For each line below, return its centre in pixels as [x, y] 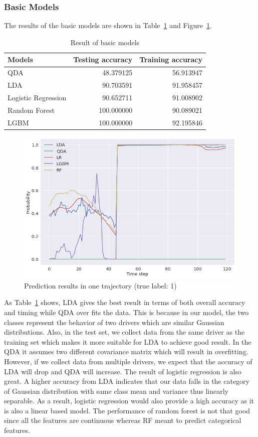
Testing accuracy [103, 59]
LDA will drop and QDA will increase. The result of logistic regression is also [123, 371]
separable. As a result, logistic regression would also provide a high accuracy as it [129, 401]
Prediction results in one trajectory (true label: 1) [100, 285]
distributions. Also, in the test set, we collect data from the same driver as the [124, 332]
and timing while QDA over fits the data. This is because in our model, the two [126, 312]
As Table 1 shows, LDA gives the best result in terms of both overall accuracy [125, 302]
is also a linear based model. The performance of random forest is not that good [127, 410]
